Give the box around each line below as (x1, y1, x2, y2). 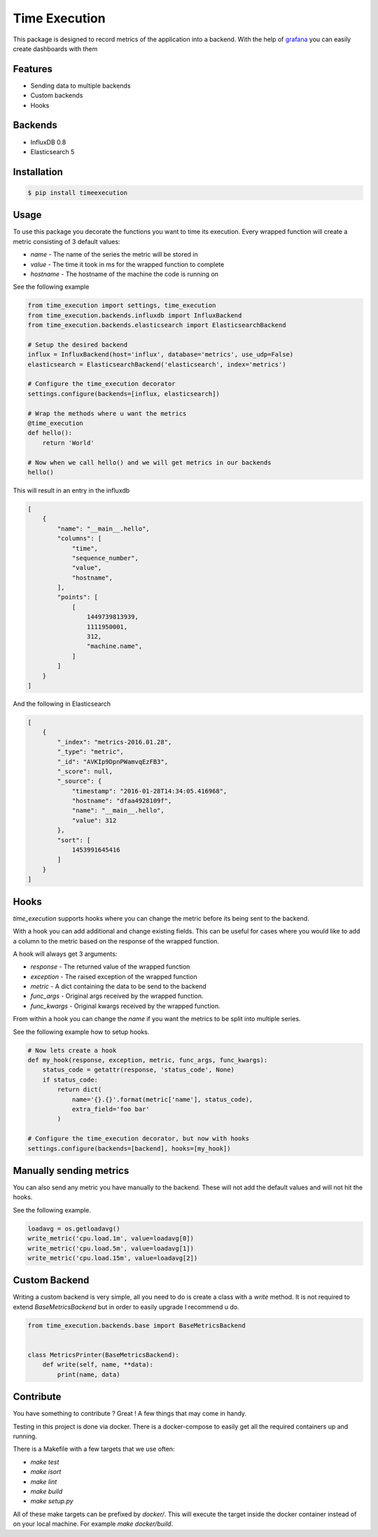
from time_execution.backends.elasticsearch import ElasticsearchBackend (27, 321, 286, 329)
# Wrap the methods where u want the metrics (27, 409, 187, 417)
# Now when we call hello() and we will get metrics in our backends (27, 458, 272, 466)
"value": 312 (71, 817, 117, 824)
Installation (13, 165, 63, 178)
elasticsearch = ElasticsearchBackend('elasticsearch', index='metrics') (27, 360, 286, 368)
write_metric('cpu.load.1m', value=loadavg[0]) (27, 1234, 194, 1243)
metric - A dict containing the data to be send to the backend (30, 982, 206, 991)
